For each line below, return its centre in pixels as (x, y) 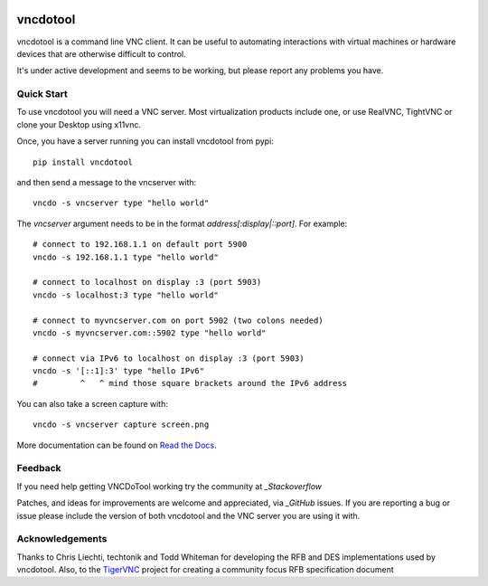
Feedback (39, 468)
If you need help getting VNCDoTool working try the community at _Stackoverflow (169, 486)
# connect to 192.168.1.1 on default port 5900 (140, 245)
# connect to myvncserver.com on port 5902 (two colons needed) (178, 320)
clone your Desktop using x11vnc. (79, 124)
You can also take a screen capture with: (93, 403)
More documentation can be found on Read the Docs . (117, 445)
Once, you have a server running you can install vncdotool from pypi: (145, 141)
